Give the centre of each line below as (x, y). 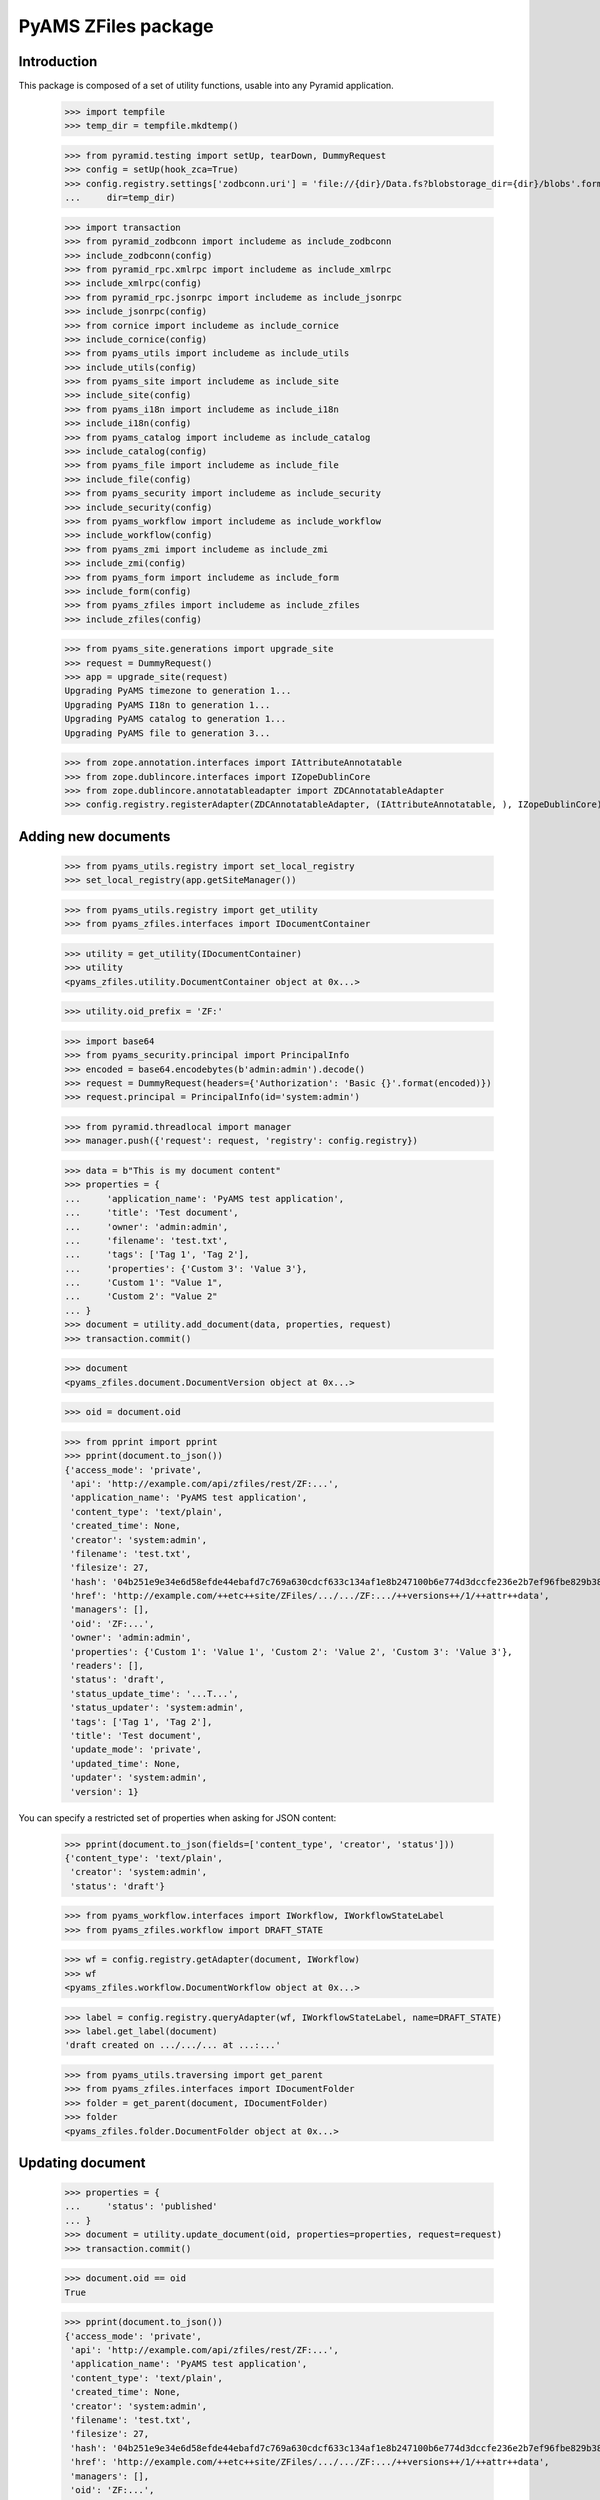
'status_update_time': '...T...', (154, 1693)
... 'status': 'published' (141, 2206)
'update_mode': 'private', (136, 1749)
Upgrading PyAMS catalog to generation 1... (175, 719)
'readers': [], (107, 1666)
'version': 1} (104, 1791)
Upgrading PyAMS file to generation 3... (167, 733)
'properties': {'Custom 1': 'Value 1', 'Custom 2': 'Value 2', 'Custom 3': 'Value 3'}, (292, 1651)
